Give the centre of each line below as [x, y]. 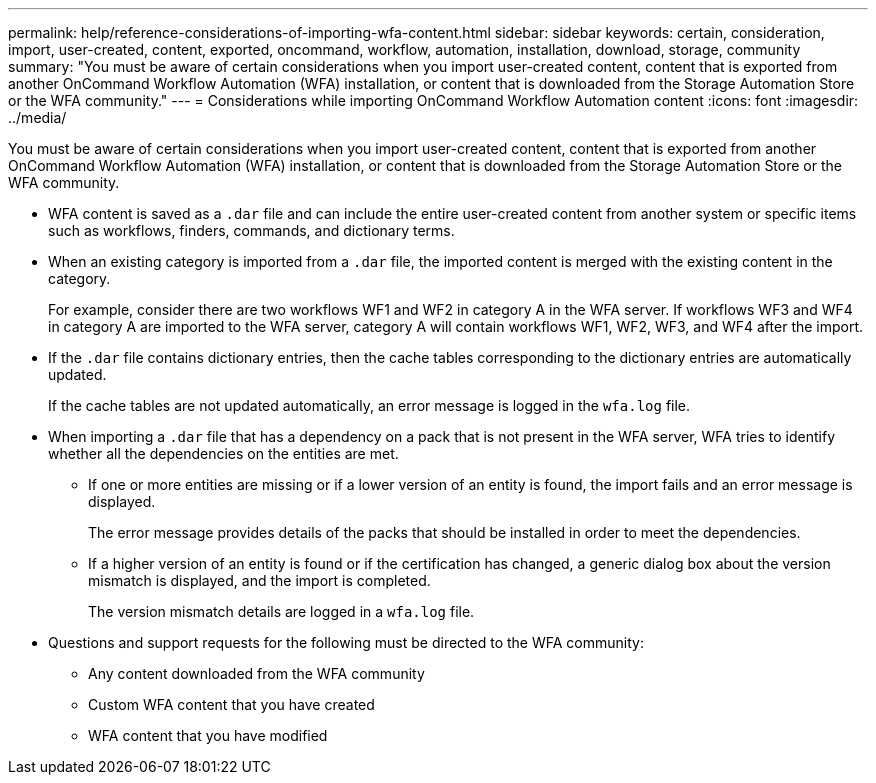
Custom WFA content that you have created [231, 704]
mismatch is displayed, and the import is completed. [259, 580]
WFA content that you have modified [208, 735]
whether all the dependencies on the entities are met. [223, 453]
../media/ [37, 117]
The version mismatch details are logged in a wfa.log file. [281, 611]
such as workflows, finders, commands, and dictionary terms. [251, 230]
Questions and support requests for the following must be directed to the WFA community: [346, 642]
